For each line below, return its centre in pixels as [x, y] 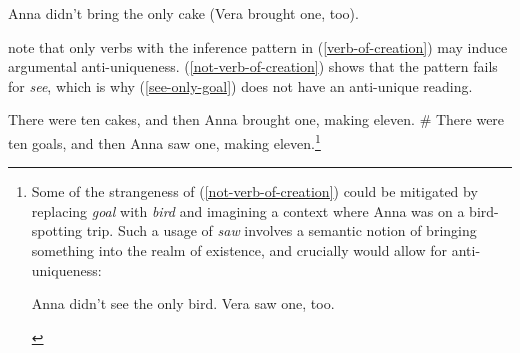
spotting [57, 230]
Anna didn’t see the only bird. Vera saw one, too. [183, 303]
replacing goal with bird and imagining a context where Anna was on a [248, 210]
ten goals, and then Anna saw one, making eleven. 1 [164, 141]
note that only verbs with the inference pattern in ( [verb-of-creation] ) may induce [258, 46]
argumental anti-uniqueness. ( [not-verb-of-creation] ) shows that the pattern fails [253, 66]
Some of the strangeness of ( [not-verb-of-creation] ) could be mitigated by [254, 191]
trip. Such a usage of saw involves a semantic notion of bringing [281, 230]
